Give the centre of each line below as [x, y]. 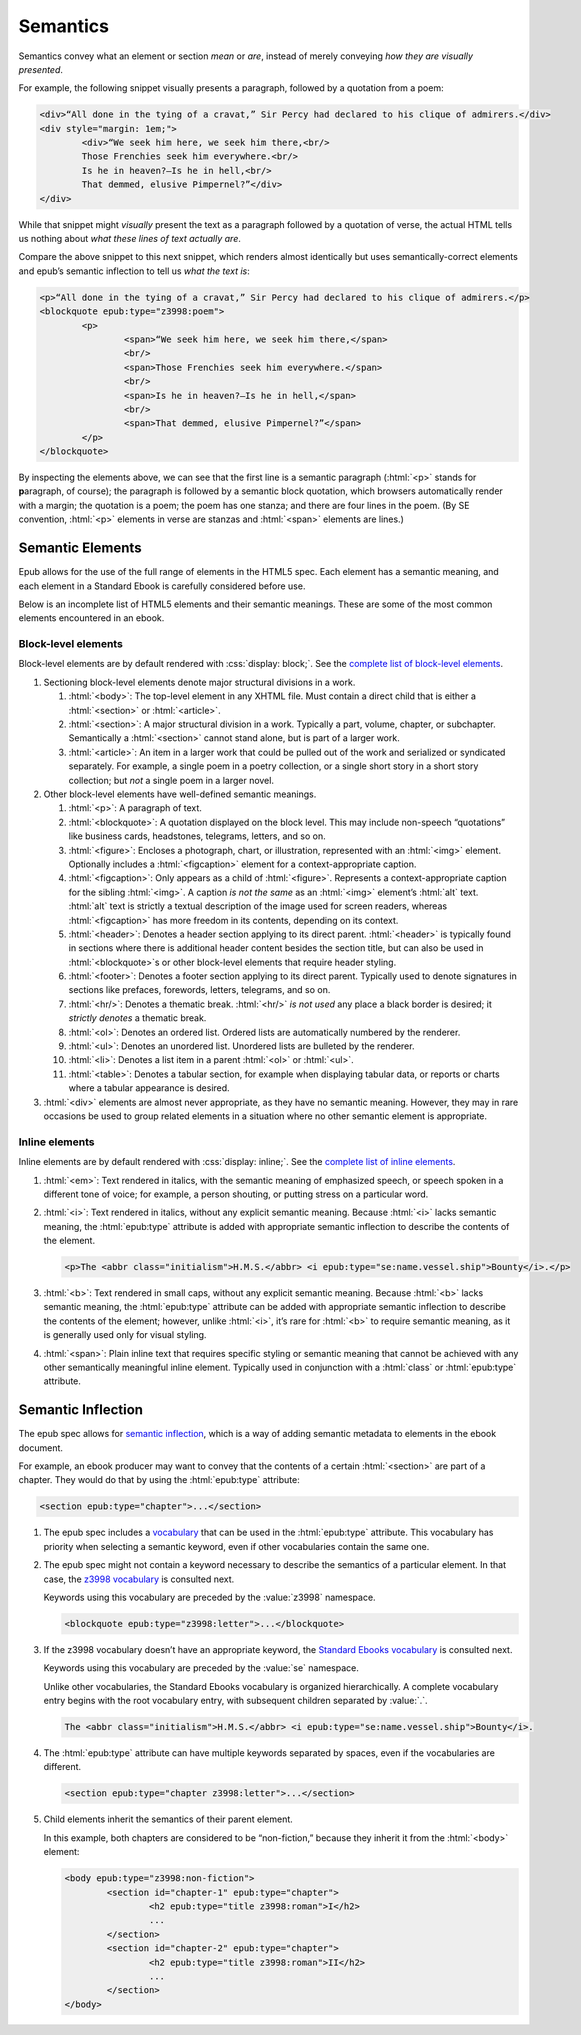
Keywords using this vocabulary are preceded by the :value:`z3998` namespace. [209, 1597]
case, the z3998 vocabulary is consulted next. [139, 1579]
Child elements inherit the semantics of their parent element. [168, 1819]
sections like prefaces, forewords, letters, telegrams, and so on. [199, 990]
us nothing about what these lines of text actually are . [130, 239]
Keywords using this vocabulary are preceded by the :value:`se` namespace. [201, 1668]
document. [41, 1447]
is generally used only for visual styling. [125, 1335]
